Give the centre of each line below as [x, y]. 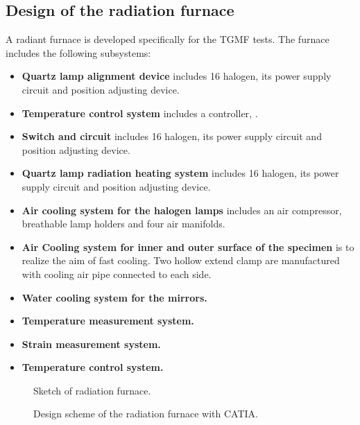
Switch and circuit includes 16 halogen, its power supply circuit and [172, 136]
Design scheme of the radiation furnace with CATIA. [146, 414]
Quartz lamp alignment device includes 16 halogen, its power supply [177, 76]
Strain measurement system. [91, 344]
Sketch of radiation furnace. [92, 390]
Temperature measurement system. [108, 321]
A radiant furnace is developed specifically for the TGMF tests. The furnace [168, 39]
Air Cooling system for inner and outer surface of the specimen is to [188, 246]
